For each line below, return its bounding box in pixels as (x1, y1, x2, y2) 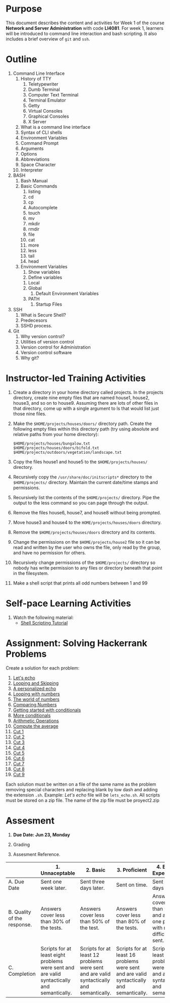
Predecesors (20, 317, 47, 323)
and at (152, 912, 167, 919)
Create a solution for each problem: (6, 665, 80, 671)
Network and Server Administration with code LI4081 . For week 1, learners (6, 25, 163, 31)
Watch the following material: (13, 614, 74, 620)
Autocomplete (28, 204, 58, 210)
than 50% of (80, 918, 110, 925)
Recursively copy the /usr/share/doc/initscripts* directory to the (13, 473, 152, 480)
